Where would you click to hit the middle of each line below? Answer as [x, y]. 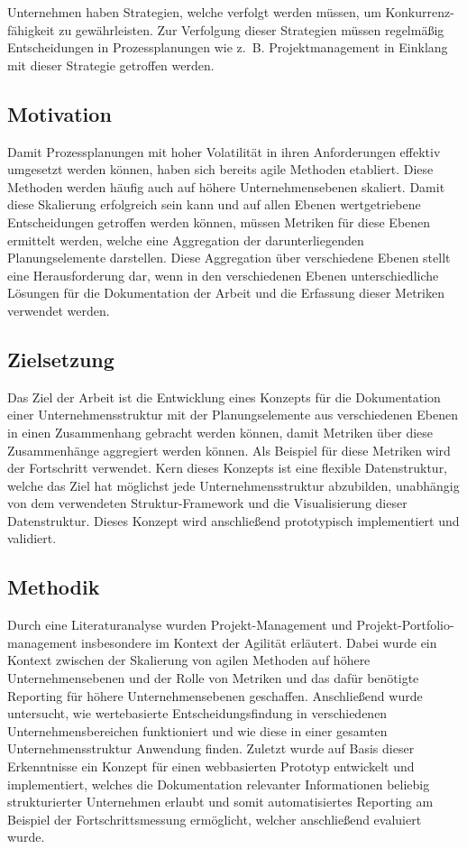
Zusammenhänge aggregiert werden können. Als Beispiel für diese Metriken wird [229, 450]
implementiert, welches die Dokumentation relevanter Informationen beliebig [219, 784]
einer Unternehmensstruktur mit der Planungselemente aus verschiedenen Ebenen [233, 415]
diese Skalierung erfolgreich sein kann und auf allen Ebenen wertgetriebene [214, 204]
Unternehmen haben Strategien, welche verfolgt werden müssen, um [194, 12]
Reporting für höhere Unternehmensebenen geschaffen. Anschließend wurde [215, 695]
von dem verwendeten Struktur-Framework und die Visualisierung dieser [207, 503]
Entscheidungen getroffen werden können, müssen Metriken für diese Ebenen [219, 221]
